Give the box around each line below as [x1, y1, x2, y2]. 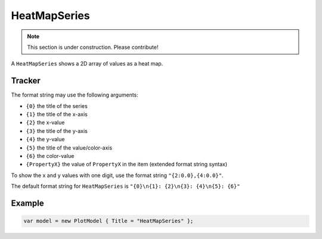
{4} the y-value [26, 136, 65, 143]
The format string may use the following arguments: [11, 91, 138, 98]
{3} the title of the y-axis [26, 127, 88, 134]
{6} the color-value [26, 152, 75, 159]
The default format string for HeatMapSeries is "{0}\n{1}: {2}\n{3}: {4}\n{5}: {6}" [11, 182, 240, 190]
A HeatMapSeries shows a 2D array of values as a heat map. [11, 60, 163, 67]
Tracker [11, 76, 41, 86]
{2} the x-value [26, 119, 65, 126]
